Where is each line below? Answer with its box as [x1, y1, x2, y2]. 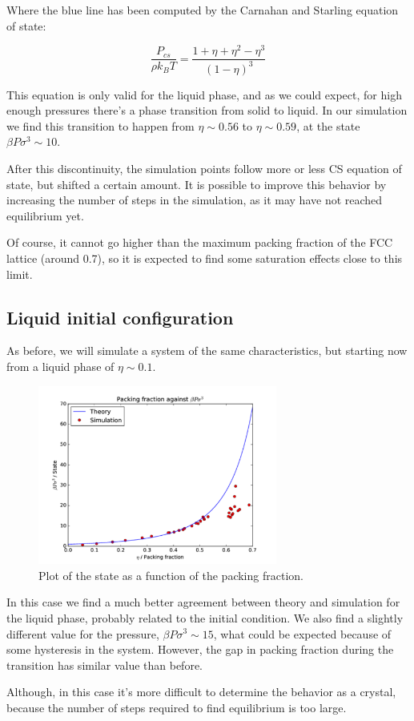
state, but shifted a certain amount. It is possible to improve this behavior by [6, 175, 387, 192]
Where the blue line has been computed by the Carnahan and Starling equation [6, 2, 399, 18]
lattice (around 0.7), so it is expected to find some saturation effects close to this [6, 250, 403, 267]
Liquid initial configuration [6, 304, 234, 329]
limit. [6, 265, 33, 282]
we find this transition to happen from [6, 117, 195, 134]
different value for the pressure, [6, 625, 159, 642]
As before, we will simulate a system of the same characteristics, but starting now [6, 342, 408, 359]
